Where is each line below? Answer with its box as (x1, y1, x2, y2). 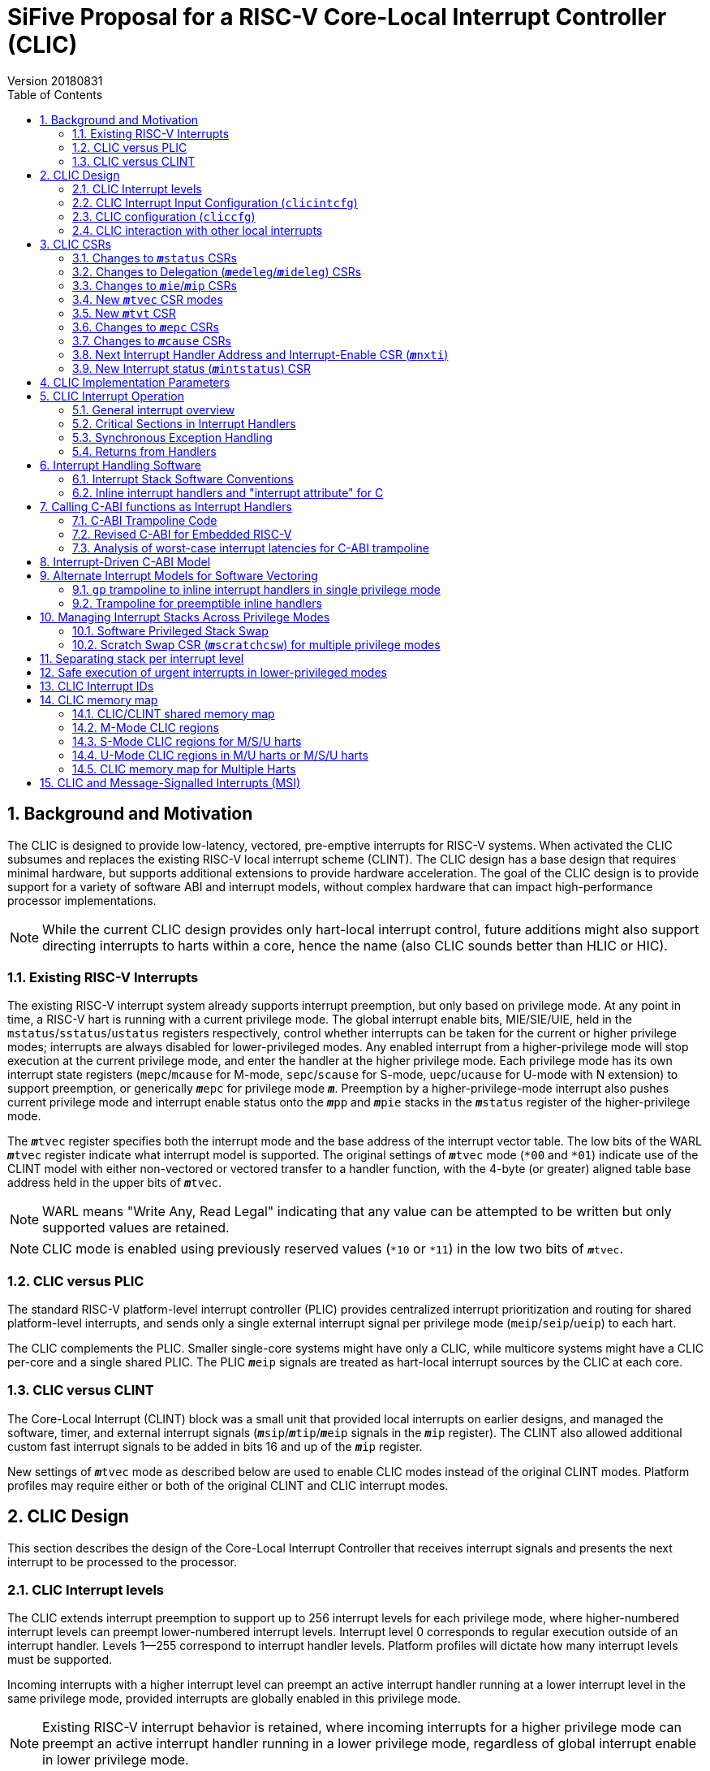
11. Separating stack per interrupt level (40, 651, 244, 665)
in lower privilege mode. (42, 1752, 189, 1769)
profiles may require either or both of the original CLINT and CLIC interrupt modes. (7, 1478, 449, 1492)
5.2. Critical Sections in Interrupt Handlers (72, 416, 296, 431)
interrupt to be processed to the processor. (7, 1554, 237, 1569)
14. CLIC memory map (40, 692, 158, 707)
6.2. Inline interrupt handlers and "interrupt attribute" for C (72, 485, 384, 500)
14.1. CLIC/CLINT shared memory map (72, 706, 275, 721)
